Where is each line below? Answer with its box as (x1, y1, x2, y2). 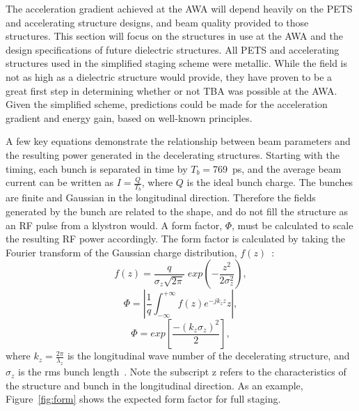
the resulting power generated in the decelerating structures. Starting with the (6, 147, 340, 162)
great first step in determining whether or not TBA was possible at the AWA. (6, 83, 337, 98)
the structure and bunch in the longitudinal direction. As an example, (6, 378, 303, 392)
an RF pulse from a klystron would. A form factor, (6, 217, 223, 232)
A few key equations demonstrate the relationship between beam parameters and (6, 134, 351, 148)
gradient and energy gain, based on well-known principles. (6, 110, 253, 125)
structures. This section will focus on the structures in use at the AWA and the (6, 29, 343, 43)
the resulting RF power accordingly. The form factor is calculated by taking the (6, 231, 346, 246)
